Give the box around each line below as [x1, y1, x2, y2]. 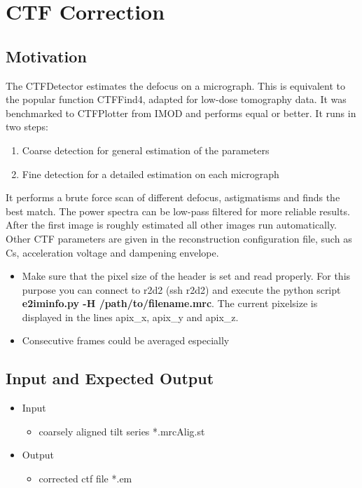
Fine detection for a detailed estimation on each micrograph [22, 166, 279, 181]
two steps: [6, 119, 48, 134]
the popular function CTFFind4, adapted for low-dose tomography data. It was [6, 92, 347, 107]
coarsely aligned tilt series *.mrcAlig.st [39, 423, 205, 438]
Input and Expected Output [6, 367, 214, 389]
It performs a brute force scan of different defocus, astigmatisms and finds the [6, 190, 340, 205]
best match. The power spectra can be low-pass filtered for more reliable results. [6, 203, 350, 218]
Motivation [6, 45, 87, 67]
